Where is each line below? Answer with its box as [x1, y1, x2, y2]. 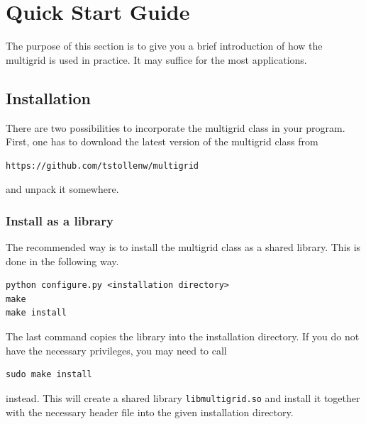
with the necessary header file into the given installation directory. [6, 404, 294, 419]
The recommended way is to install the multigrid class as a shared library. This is [6, 240, 361, 255]
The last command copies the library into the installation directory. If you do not [6, 329, 360, 344]
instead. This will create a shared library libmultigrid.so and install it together [6, 390, 360, 405]
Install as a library [6, 211, 113, 229]
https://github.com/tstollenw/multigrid [6, 160, 199, 171]
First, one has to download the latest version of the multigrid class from [6, 134, 318, 149]
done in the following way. [6, 253, 119, 268]
